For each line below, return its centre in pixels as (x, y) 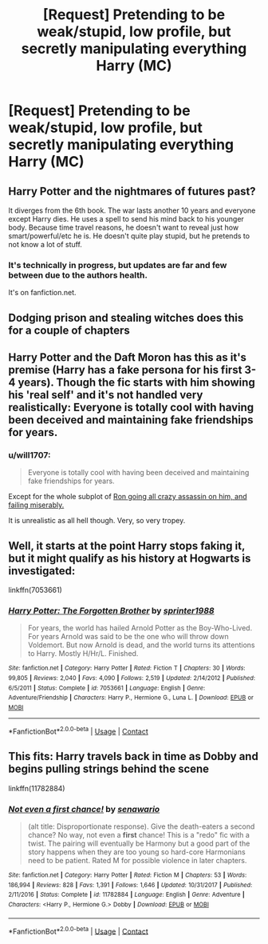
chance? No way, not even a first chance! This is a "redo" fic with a (138, 834)
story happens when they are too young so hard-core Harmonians (136, 852)
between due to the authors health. (78, 275)
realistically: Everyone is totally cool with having (131, 408)
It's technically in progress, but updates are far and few (118, 265)
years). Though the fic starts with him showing (136, 383)
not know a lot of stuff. (45, 244)
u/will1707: (30, 455)
